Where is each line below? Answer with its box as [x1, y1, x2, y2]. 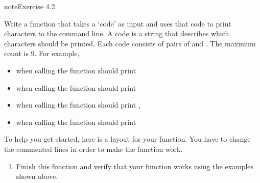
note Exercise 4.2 [4, 1, 55, 11]
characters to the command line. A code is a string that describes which [4, 28, 229, 39]
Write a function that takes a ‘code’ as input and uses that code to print [4, 18, 231, 29]
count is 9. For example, [4, 48, 80, 59]
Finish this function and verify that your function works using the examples [16, 161, 254, 171]
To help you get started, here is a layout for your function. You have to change [4, 134, 251, 144]
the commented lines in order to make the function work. [4, 143, 183, 154]
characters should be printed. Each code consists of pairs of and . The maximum [4, 38, 256, 48]
